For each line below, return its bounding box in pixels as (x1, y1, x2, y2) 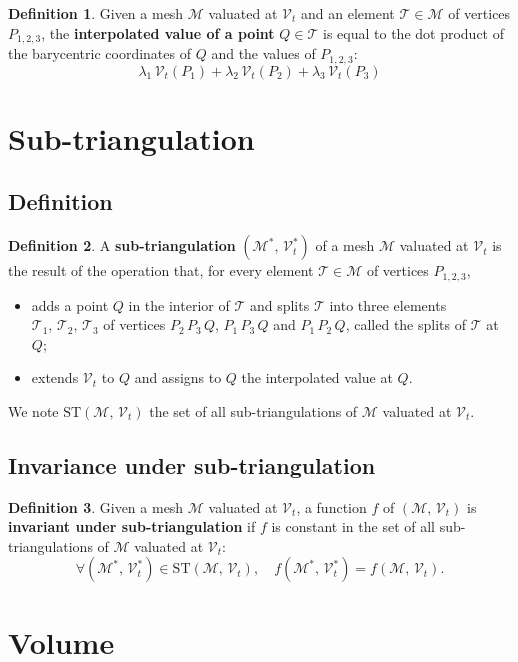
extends (31, 367, 79, 388)
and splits (249, 294, 310, 315)
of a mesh (315, 235, 375, 256)
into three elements (329, 294, 447, 315)
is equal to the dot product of (323, 22, 504, 43)
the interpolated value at (241, 367, 393, 388)
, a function (296, 496, 367, 517)
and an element (301, 3, 395, 23)
